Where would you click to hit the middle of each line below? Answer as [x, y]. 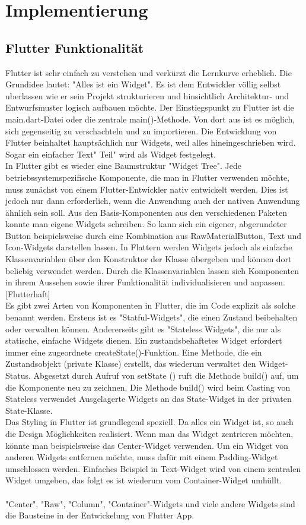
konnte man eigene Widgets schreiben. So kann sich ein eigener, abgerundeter [146, 224]
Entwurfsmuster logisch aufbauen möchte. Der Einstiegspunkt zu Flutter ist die [150, 107]
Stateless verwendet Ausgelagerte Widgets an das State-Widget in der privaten [149, 399]
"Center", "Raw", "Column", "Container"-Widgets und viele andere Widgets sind [150, 503]
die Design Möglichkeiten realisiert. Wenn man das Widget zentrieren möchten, [149, 433]
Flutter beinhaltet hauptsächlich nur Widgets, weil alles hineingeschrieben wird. [151, 142]
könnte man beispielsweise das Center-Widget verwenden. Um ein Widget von [147, 445]
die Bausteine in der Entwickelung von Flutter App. [100, 515]
